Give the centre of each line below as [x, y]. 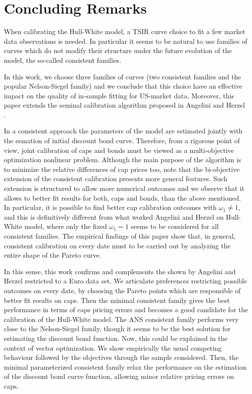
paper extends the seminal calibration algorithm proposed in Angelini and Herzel [125, 105]
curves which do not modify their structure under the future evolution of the [118, 50]
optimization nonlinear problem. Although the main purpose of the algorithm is [123, 159]
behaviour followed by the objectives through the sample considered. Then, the [121, 357]
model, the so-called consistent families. [63, 60]
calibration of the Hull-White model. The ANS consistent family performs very [121, 319]
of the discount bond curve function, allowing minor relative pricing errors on [119, 376]
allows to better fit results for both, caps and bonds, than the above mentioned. [123, 197]
